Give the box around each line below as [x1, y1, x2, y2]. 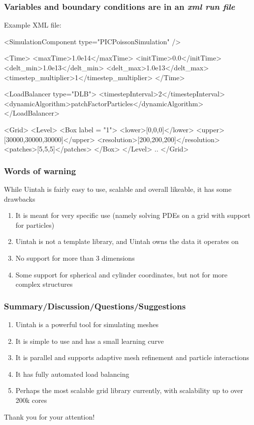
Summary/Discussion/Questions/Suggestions [4, 300, 186, 312]
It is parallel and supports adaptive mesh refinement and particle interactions [15, 352, 250, 363]
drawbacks [4, 193, 35, 204]
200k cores [15, 395, 47, 405]
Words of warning [4, 164, 76, 177]
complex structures [15, 279, 73, 289]
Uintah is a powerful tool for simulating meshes [15, 319, 159, 329]
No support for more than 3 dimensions [15, 252, 135, 263]
